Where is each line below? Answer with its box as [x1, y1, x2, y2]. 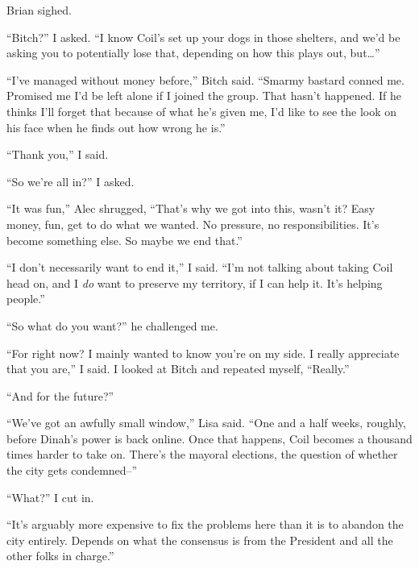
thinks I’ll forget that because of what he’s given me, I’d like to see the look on [6, 102, 397, 119]
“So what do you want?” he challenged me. [6, 317, 218, 334]
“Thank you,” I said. [6, 146, 109, 163]
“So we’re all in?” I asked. [6, 172, 135, 189]
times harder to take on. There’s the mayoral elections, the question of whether [6, 446, 398, 463]
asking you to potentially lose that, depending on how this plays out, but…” [6, 44, 380, 61]
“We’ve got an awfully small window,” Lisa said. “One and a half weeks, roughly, [6, 414, 406, 431]
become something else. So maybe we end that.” [6, 231, 243, 248]
